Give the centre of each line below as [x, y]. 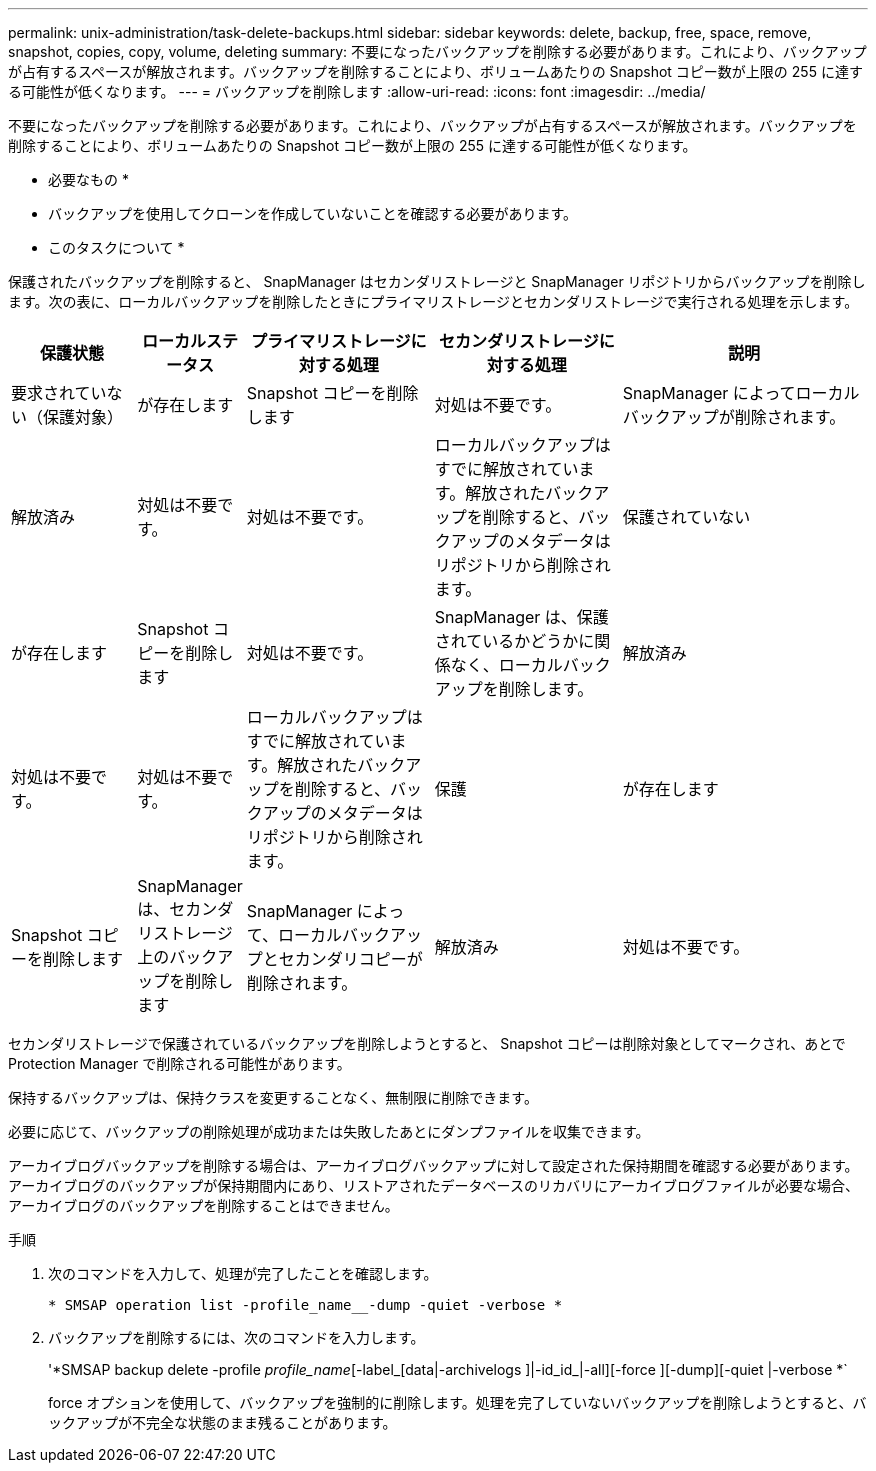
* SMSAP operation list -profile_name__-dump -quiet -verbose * [305, 1305]
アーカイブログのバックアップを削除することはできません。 [203, 1205]
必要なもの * [88, 179]
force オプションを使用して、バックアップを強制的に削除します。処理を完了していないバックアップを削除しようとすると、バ [457, 1402]
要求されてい [59, 393]
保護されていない [686, 517]
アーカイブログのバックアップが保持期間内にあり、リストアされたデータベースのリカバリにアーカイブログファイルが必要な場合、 [434, 1185]
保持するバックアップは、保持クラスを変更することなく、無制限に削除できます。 [273, 1097]
